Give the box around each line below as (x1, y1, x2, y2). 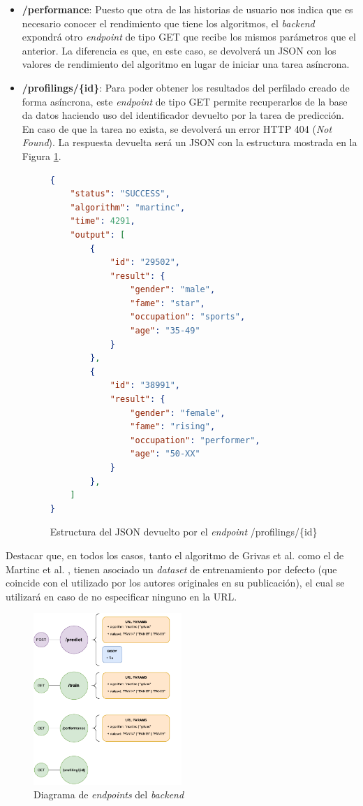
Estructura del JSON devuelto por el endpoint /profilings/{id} (50, 524, 318, 539)
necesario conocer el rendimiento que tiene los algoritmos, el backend (22, 15, 315, 30)
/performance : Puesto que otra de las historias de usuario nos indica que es (22, 2, 353, 16)
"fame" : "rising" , (130, 422, 216, 432)
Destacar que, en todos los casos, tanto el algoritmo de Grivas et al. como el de (6, 547, 344, 562)
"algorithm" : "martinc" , (70, 202, 186, 213)
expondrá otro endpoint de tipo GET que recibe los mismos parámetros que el (22, 29, 356, 44)
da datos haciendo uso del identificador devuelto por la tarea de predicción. (22, 108, 344, 122)
